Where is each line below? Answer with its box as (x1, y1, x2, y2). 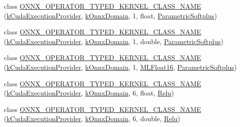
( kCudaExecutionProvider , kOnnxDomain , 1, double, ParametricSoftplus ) (4, 36, 224, 46)
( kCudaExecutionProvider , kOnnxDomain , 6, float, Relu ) (4, 88, 174, 98)
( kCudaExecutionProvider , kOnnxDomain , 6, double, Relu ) (4, 113, 180, 124)
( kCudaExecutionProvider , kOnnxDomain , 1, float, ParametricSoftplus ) (4, 10, 217, 20)
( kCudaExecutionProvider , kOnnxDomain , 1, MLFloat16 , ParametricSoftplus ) (4, 62, 237, 72)
